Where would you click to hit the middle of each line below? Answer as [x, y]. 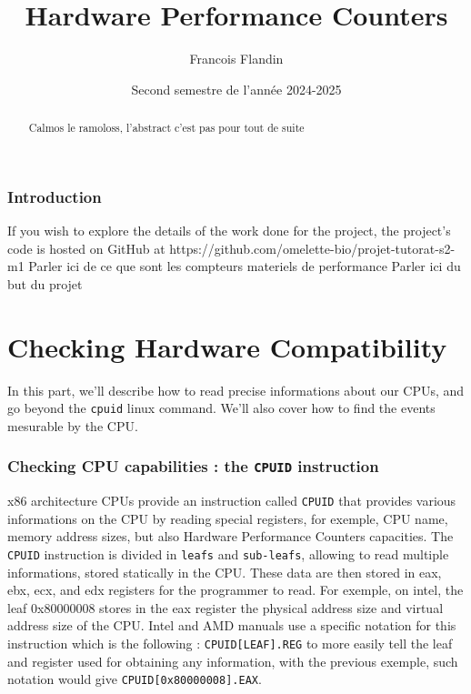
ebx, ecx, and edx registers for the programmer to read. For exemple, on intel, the [235, 590]
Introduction [55, 196]
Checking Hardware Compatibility [227, 346]
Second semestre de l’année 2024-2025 [236, 89]
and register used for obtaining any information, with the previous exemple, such [233, 661]
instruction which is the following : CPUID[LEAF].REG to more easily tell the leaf [230, 644]
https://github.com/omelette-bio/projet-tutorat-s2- [312, 248]
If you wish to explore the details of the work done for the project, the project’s [229, 231]
